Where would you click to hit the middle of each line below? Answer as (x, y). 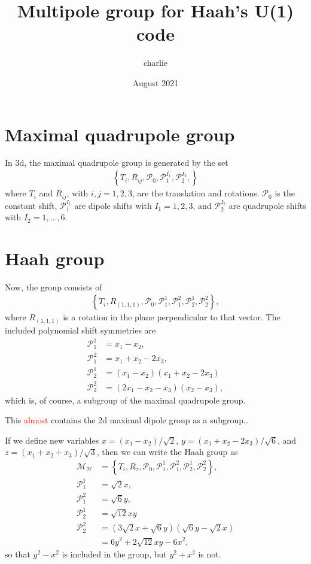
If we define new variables (52, 440)
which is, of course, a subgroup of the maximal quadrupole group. (125, 400)
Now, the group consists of (54, 286)
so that (18, 554)
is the (285, 193)
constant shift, (31, 205)
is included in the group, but (114, 554)
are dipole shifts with (113, 205)
